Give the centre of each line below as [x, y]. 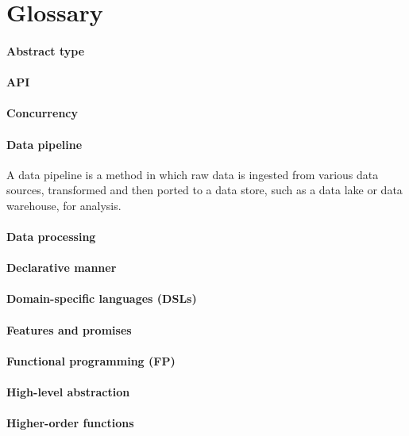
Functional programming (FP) [91, 360]
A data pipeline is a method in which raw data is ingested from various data [193, 174]
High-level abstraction [68, 392]
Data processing [51, 237]
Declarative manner [62, 268]
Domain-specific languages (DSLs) [102, 298]
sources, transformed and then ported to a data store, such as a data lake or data [204, 190]
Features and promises [69, 329]
